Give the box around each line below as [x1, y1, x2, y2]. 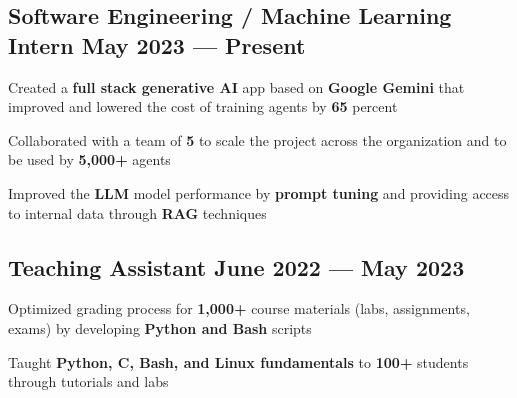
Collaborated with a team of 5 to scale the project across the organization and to [8, 129, 507, 150]
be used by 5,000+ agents [8, 149, 171, 170]
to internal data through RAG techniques [8, 202, 267, 223]
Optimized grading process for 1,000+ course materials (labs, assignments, [8, 298, 470, 319]
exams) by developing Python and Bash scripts [8, 317, 312, 338]
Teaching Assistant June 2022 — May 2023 [8, 251, 465, 282]
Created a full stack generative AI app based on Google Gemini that [8, 76, 465, 97]
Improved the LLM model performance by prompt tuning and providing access [8, 182, 510, 203]
